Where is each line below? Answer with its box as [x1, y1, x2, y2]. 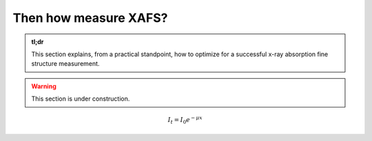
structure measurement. [31, 60, 100, 68]
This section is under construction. [31, 94, 130, 103]
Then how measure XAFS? [12, 10, 168, 25]
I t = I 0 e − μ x [167, 115, 203, 126]
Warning [31, 82, 56, 90]
